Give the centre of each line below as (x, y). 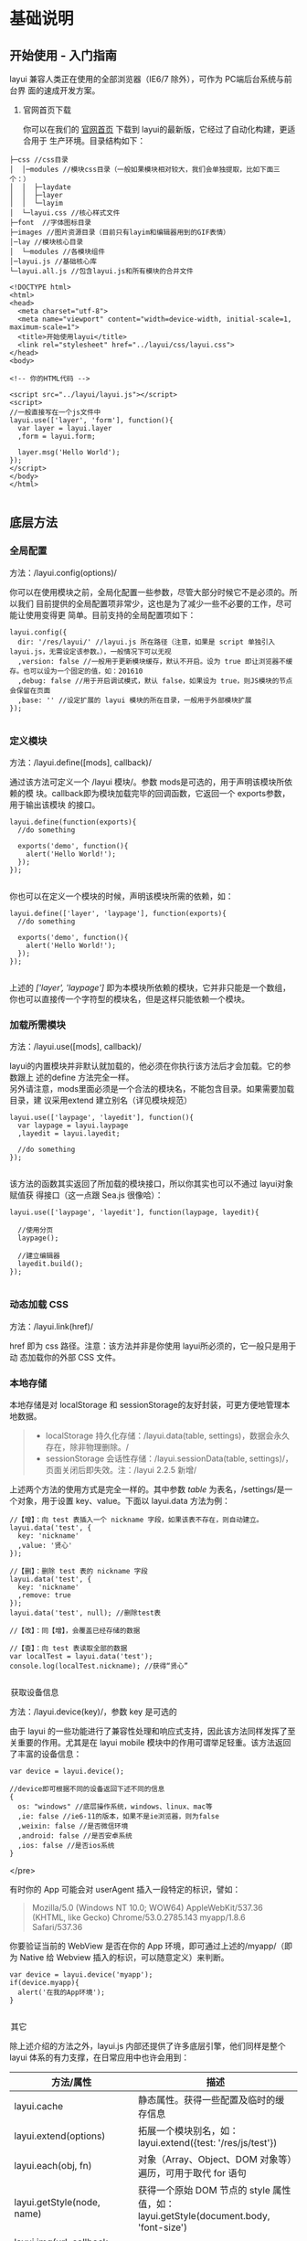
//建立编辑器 (39, 1256)
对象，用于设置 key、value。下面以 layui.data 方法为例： (123, 1500)
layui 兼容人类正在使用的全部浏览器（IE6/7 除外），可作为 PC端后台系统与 (147, 79)
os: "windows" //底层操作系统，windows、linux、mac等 (115, 1807)
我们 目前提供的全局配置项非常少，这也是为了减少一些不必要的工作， (146, 603)
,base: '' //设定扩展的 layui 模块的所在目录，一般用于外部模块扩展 (135, 700)
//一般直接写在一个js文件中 (55, 412)
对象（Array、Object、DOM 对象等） (215, 2159)
